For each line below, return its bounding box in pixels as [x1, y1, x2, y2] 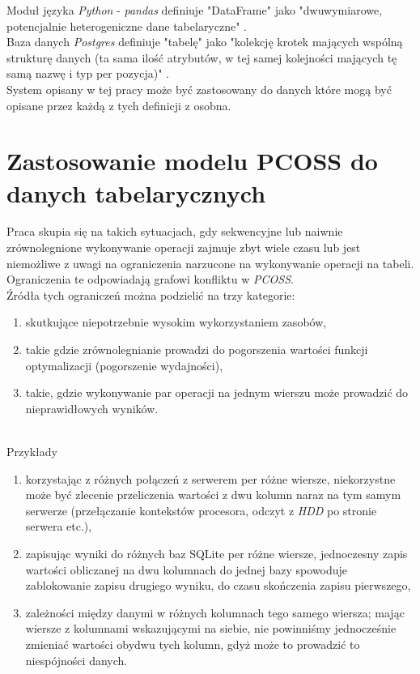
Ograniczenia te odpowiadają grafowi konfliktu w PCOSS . [6, 271, 294, 288]
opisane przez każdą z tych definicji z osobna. [6, 96, 231, 113]
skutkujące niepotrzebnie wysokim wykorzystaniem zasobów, [25, 314, 327, 331]
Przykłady [6, 443, 57, 459]
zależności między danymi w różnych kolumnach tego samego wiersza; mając [25, 604, 405, 621]
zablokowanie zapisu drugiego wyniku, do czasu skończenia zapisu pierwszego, [25, 577, 411, 594]
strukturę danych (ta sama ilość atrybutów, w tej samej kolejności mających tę [6, 49, 397, 66]
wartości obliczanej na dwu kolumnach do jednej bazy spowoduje [25, 561, 348, 578]
